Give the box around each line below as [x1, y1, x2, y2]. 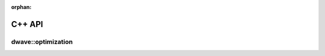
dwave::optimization [11, 37, 73, 46]
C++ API [11, 19, 43, 30]
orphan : [11, 4, 32, 10]
